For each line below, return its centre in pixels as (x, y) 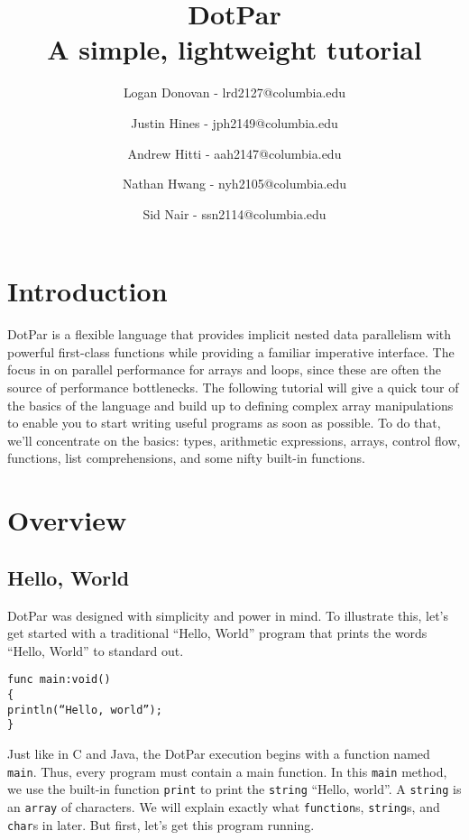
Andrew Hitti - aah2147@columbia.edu (234, 153)
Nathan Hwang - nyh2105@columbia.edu (234, 184)
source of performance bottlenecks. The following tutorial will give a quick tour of (233, 387)
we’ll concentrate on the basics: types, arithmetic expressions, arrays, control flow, (234, 440)
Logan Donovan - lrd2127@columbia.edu (234, 92)
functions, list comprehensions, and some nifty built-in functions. (186, 458)
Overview (67, 520)
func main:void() (59, 680)
